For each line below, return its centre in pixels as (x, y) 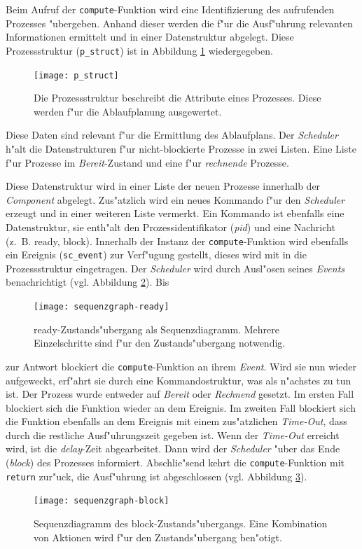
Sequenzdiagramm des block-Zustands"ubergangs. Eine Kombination (181, 523)
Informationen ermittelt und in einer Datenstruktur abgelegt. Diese (150, 37)
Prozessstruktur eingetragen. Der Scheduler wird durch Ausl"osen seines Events (175, 268)
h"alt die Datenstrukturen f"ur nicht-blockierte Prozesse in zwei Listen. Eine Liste (181, 148)
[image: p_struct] (76, 75)
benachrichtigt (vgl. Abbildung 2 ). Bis (88, 282)
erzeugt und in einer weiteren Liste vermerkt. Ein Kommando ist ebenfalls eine (175, 213)
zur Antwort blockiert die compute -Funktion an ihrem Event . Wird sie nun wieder (181, 366)
